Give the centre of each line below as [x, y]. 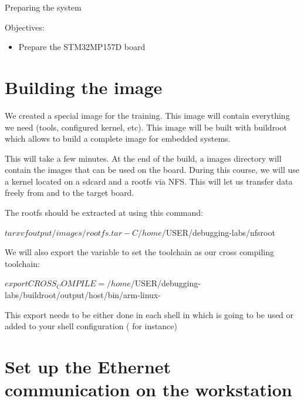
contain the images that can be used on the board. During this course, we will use [152, 170]
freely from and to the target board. [70, 193]
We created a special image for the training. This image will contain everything [147, 115]
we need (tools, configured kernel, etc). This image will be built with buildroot [146, 127]
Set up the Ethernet [88, 366]
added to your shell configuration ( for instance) [91, 326]
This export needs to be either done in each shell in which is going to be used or [149, 314]
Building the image [84, 87]
